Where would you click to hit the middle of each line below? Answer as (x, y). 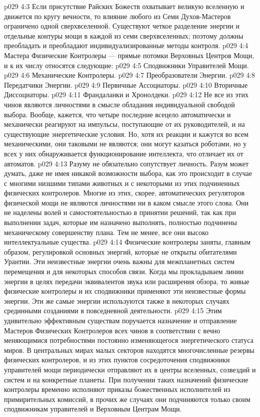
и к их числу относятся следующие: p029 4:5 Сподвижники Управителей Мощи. (126, 65)
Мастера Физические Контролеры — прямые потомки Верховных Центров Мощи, (129, 55)
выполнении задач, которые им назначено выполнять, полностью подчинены (120, 222)
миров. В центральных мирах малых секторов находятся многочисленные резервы (129, 350)
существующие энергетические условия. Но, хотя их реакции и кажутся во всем (126, 134)
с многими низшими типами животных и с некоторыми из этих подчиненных (122, 183)
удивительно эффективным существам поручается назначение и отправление (120, 320)
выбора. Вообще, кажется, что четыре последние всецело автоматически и (117, 114)
